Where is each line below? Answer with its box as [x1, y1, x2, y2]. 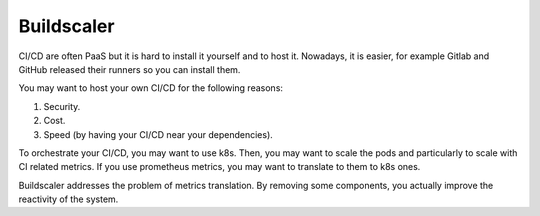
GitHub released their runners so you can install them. [18, 63, 241, 75]
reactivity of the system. [18, 193, 119, 205]
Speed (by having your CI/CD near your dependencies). [43, 128, 274, 140]
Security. [43, 100, 81, 112]
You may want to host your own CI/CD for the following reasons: [18, 82, 284, 94]
